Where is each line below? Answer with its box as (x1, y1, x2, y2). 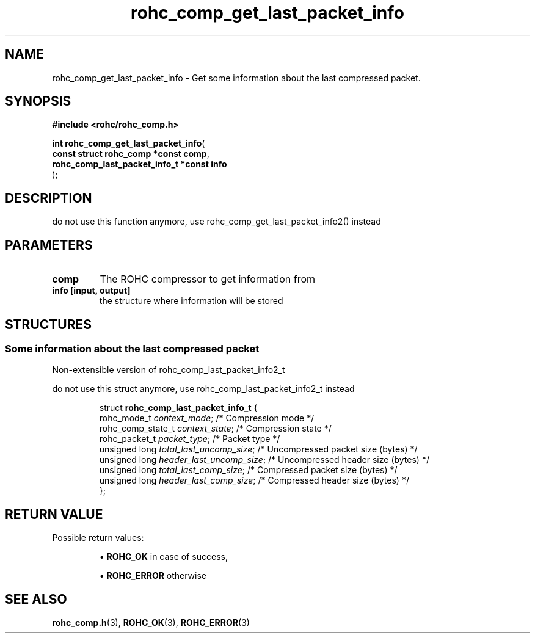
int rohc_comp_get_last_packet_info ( (52, 138, 205, 149)
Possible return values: (52, 532, 144, 543)
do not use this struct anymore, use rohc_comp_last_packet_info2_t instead (52, 383, 355, 394)
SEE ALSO (5, 591, 67, 607)
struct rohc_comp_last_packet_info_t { (99, 402, 258, 413)
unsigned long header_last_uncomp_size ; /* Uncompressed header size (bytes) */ (99, 454, 429, 465)
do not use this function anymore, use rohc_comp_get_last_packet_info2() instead (52, 216, 381, 227)
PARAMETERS (5, 237, 93, 253)
